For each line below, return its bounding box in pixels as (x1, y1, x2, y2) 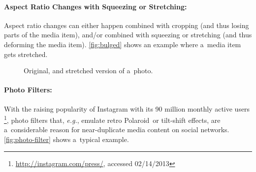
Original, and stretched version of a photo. (24, 65, 153, 76)
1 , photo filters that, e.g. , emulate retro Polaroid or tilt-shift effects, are (4, 114, 221, 125)
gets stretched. (4, 49, 48, 59)
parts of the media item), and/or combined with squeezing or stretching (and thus (4, 29, 252, 40)
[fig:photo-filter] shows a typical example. (4, 134, 129, 144)
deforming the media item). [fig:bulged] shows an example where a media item (4, 39, 241, 49)
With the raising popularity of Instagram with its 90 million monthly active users (4, 103, 250, 114)
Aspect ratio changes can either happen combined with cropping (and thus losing (4, 20, 249, 30)
